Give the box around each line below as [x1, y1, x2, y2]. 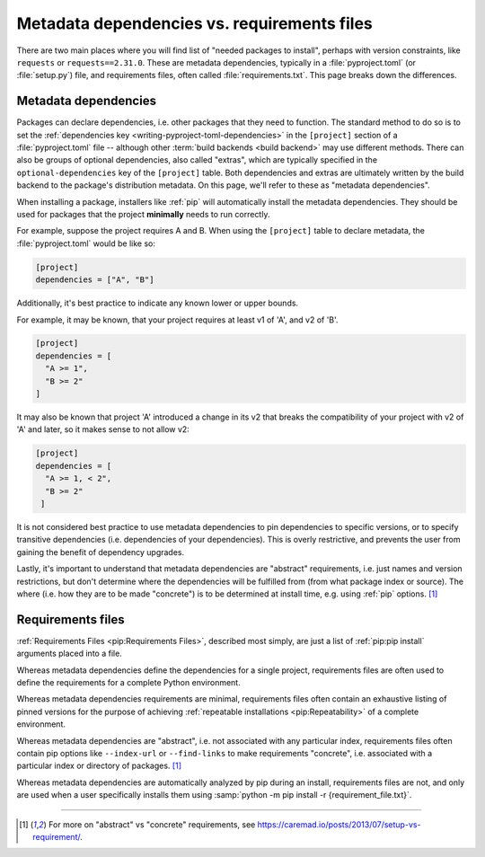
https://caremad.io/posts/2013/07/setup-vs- [257, 818, 421, 830]
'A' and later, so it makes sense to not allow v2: [16, 424, 190, 435]
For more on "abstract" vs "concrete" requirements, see [48, 818, 256, 830]
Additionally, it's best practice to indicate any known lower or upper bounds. [16, 297, 299, 309]
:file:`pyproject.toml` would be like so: [16, 238, 156, 249]
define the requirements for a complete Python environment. [16, 676, 242, 687]
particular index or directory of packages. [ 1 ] [16, 760, 181, 772]
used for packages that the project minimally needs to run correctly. [16, 208, 270, 219]
